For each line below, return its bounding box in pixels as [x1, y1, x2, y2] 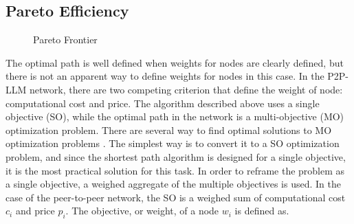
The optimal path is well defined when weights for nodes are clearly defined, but [5, 55, 344, 69]
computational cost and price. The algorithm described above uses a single [5, 96, 320, 110]
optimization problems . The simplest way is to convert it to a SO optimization [5, 136, 340, 150]
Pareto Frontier [33, 32, 98, 47]
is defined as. [234, 203, 289, 218]
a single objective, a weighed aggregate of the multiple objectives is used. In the [5, 177, 341, 191]
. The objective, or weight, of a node [65, 203, 219, 218]
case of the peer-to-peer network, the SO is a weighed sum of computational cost [5, 190, 346, 204]
